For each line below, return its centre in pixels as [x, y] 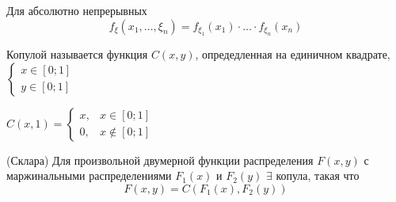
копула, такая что [318, 175]
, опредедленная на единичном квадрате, [293, 54]
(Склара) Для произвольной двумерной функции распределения [160, 160]
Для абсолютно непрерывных [77, 10]
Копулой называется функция [77, 54]
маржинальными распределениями [89, 175]
